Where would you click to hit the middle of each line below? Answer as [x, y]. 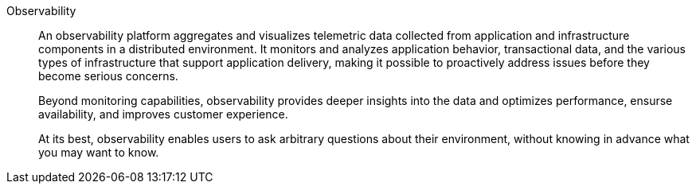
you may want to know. [99, 152]
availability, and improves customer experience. [163, 114]
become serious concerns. [108, 76]
